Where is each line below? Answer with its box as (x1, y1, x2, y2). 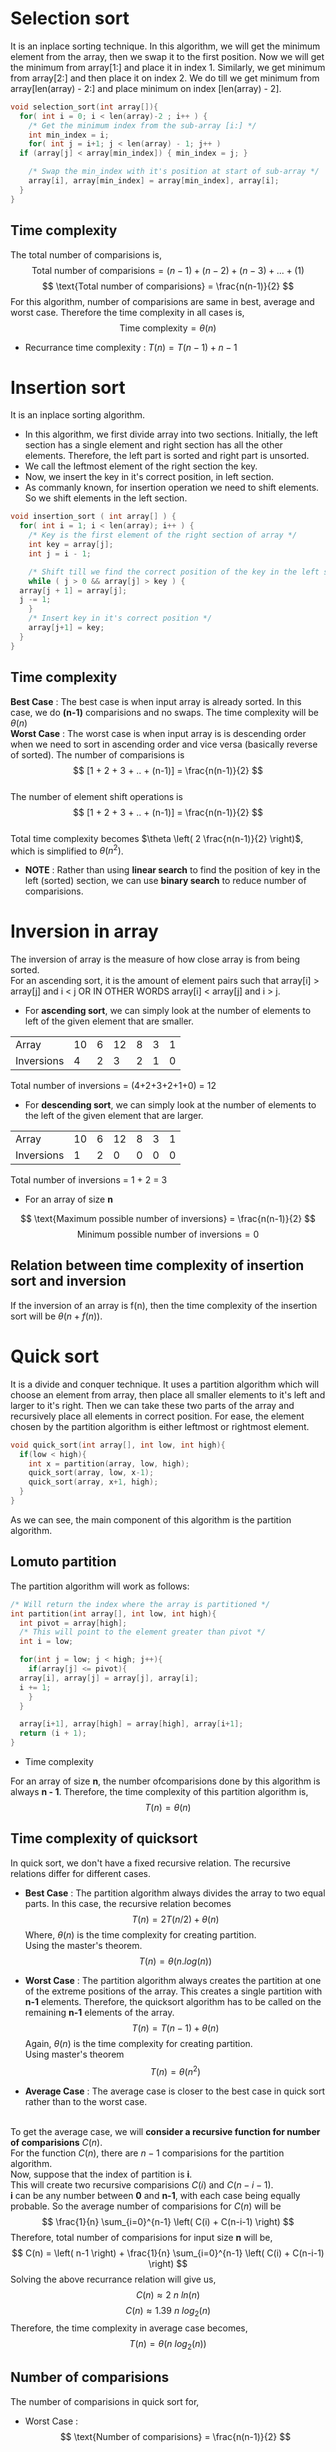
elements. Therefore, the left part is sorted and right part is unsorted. (24, 450, 310, 462)
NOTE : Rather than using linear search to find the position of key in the (24, 864, 321, 876)
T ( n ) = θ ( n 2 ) (149, 2063, 202, 2077)
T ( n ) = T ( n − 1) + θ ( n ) (131, 2022, 220, 2034)
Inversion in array (10, 920, 159, 943)
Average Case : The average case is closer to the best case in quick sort (24, 2085, 326, 2097)
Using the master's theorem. (24, 1939, 143, 1951)
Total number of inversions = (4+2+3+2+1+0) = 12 (10, 1080, 217, 1092)
